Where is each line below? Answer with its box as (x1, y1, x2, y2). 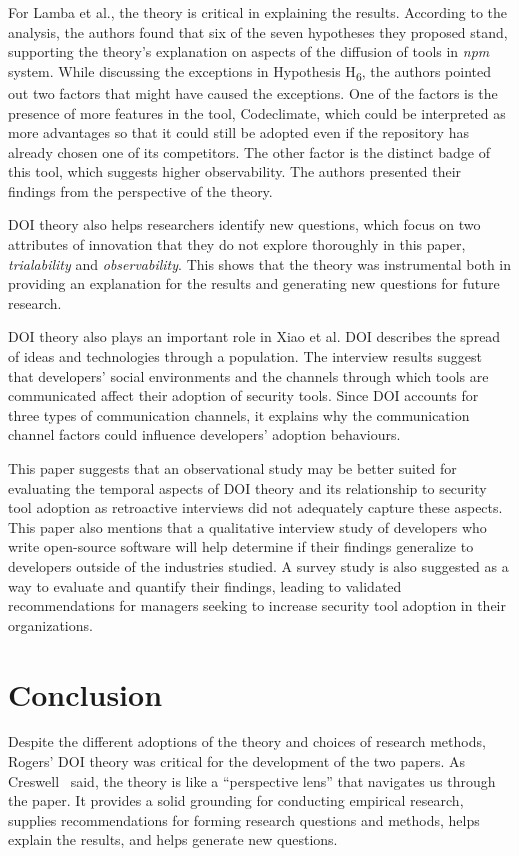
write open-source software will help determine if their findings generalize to (8, 536, 474, 557)
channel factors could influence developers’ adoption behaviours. (8, 424, 401, 445)
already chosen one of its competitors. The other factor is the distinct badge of (8, 141, 490, 162)
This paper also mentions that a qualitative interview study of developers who (8, 516, 487, 537)
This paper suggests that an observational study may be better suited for (8, 458, 457, 478)
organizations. (8, 614, 93, 635)
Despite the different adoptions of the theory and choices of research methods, (8, 731, 486, 752)
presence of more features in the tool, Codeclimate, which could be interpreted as (8, 102, 506, 123)
